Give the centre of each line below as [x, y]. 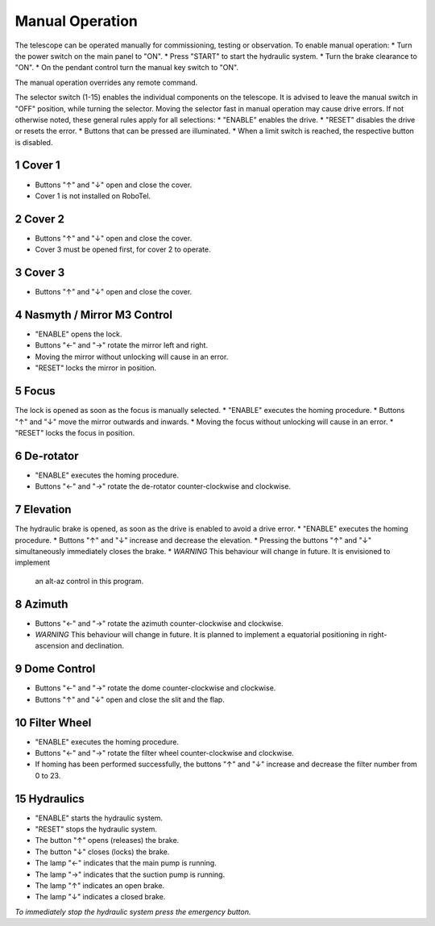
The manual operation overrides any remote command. [106, 82]
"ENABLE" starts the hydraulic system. [99, 818]
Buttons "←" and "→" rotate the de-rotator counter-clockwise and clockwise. [163, 486]
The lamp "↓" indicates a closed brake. [100, 897]
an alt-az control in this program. [89, 581]
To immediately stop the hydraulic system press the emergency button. [133, 911]
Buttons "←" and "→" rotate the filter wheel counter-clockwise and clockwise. [164, 753]
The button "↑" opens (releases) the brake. [107, 840]
